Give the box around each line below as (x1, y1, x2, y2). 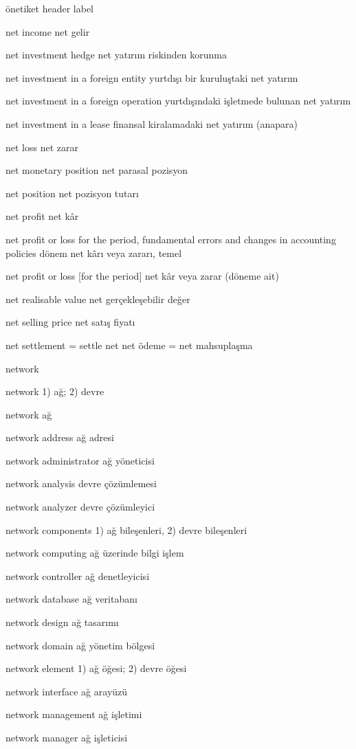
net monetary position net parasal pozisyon (5, 163, 188, 177)
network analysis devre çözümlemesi (5, 476, 157, 491)
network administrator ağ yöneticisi (5, 453, 155, 467)
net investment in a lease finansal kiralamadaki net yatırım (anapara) (5, 116, 298, 131)
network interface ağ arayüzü (5, 684, 128, 698)
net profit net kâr (5, 209, 79, 223)
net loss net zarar (5, 139, 78, 154)
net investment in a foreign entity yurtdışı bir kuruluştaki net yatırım (5, 70, 298, 85)
